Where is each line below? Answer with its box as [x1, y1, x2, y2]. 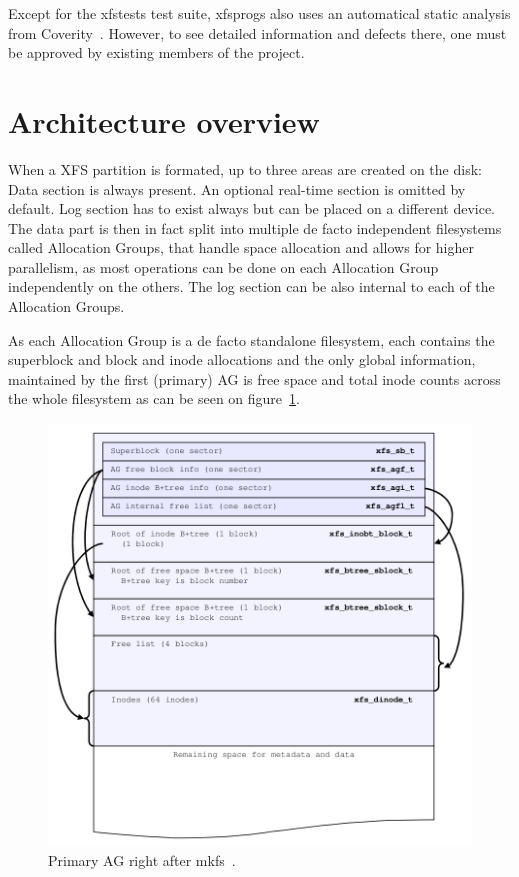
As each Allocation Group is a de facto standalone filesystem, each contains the [8, 329, 495, 350]
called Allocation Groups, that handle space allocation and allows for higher [8, 237, 474, 258]
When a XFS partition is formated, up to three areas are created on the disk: [8, 158, 482, 179]
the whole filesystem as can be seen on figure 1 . [8, 388, 300, 409]
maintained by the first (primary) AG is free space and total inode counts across [8, 368, 501, 389]
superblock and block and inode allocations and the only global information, [8, 349, 476, 370]
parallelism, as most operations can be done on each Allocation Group [8, 256, 439, 277]
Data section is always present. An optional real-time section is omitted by [8, 178, 466, 199]
